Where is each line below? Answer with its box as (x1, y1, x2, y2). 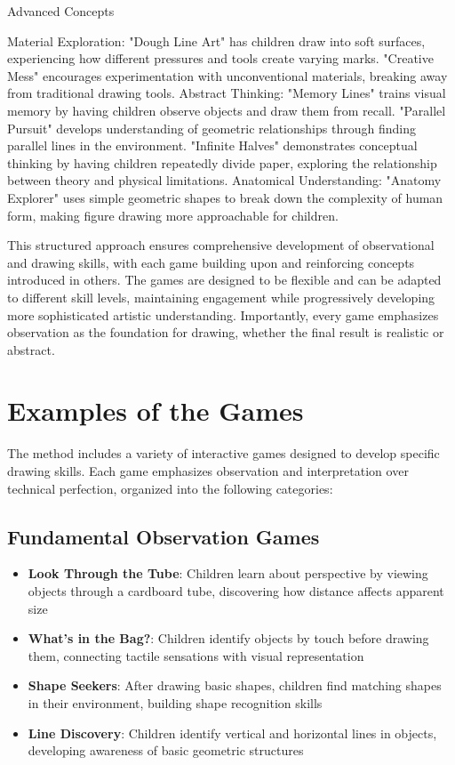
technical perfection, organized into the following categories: (7, 479, 333, 497)
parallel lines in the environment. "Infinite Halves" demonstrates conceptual (7, 136, 418, 155)
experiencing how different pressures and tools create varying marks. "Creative (7, 49, 434, 68)
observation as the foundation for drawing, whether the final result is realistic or (7, 323, 444, 342)
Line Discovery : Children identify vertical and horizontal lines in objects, (28, 723, 437, 742)
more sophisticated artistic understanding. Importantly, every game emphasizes (7, 305, 439, 324)
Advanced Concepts (7, 2, 115, 20)
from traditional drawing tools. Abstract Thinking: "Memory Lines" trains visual (7, 84, 446, 102)
